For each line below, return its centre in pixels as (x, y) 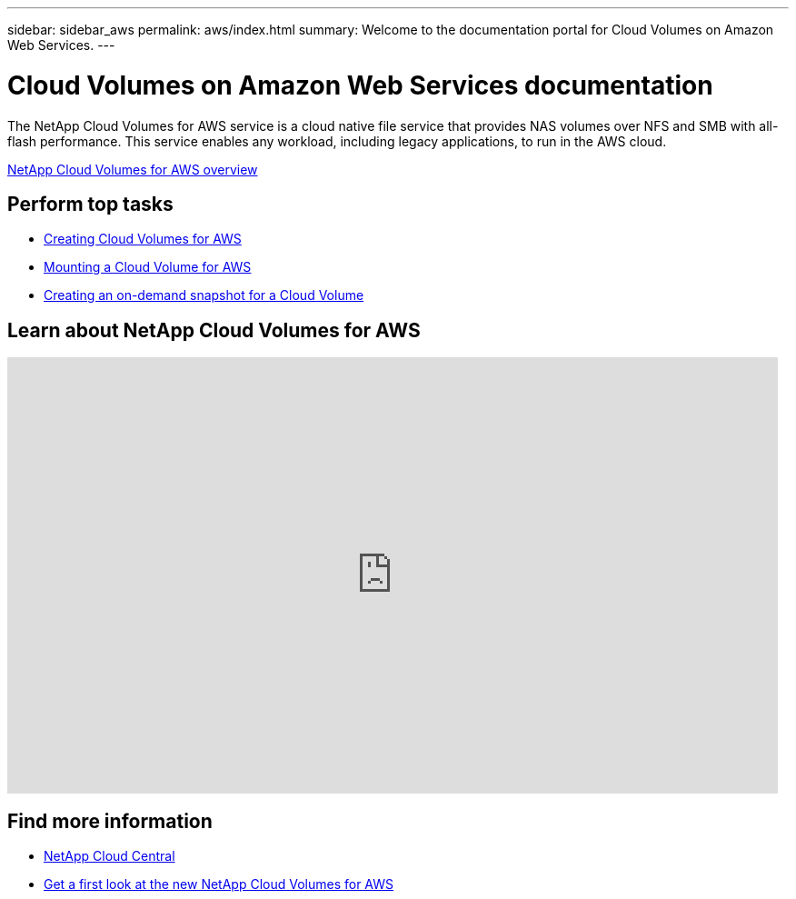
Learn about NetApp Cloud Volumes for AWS (214, 330)
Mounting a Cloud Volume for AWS (148, 267)
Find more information (110, 821)
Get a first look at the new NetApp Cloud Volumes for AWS (219, 884)
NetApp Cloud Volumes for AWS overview (133, 169)
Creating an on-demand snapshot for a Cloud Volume (204, 295)
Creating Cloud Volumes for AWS (143, 239)
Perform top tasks (90, 204)
